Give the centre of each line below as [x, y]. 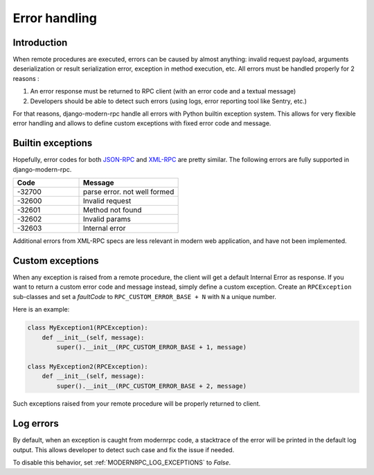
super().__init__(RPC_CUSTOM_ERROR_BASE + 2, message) [152, 386]
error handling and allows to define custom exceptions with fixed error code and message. [142, 123]
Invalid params [107, 219]
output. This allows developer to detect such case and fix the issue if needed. [124, 449]
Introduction [40, 43]
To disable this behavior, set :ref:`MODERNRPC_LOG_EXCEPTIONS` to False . [122, 463]
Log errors [36, 423]
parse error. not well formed [129, 192]
